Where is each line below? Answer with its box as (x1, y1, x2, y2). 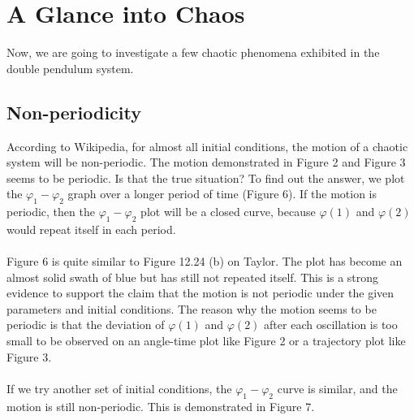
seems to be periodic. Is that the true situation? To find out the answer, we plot (6, 169, 405, 186)
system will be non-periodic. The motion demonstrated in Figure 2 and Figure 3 (6, 154, 406, 171)
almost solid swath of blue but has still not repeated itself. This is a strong (6, 268, 379, 285)
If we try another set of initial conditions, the (6, 379, 232, 396)
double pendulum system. (6, 59, 134, 76)
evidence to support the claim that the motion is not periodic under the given (6, 284, 395, 301)
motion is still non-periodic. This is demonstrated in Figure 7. (6, 397, 315, 414)
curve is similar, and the (277, 379, 398, 396)
